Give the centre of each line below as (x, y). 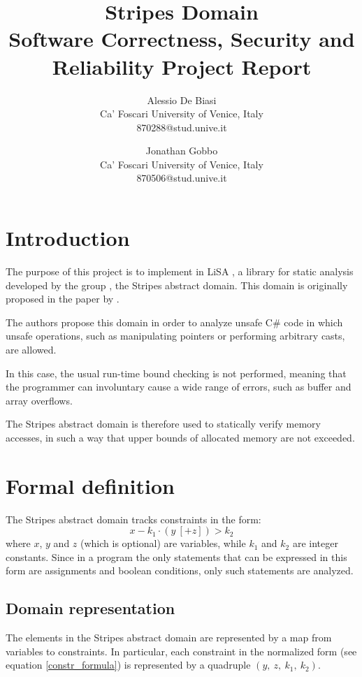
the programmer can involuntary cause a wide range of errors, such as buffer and (179, 387)
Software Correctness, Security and (182, 39)
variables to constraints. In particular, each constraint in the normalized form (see (181, 651)
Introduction (68, 238)
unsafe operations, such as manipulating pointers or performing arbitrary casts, (175, 336)
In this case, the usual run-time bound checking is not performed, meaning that (176, 373)
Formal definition (90, 485)
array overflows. (39, 400)
